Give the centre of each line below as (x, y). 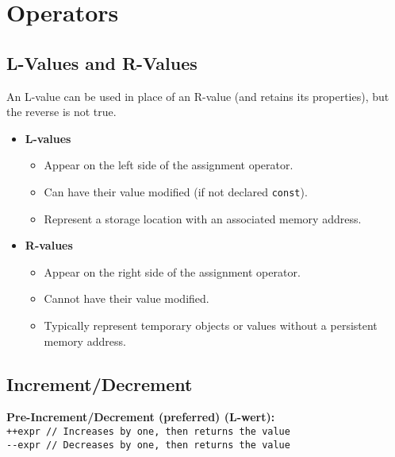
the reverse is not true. (61, 112)
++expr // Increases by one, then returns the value (148, 431)
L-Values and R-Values (102, 62)
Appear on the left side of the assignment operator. (169, 165)
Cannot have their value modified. (127, 298)
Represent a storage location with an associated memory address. (203, 218)
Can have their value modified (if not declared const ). (176, 191)
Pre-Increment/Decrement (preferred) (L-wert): (141, 417)
